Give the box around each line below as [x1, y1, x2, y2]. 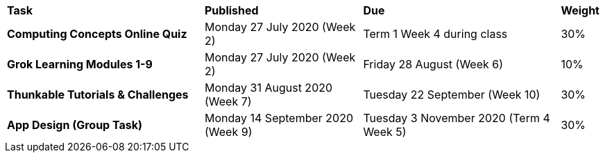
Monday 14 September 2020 [204, 111, 354, 125]
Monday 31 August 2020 [204, 81, 333, 95]
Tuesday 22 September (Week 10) [363, 88, 540, 101]
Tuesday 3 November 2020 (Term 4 [363, 111, 550, 125]
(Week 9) [204, 125, 253, 139]
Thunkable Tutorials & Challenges [7, 88, 189, 101]
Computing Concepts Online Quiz [7, 27, 187, 41]
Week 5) [363, 125, 407, 139]
